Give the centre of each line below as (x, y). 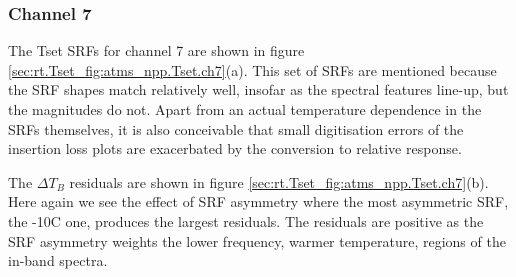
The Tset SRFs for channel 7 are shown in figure (156, 50)
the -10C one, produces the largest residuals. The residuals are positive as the (246, 220)
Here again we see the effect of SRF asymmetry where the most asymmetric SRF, (258, 201)
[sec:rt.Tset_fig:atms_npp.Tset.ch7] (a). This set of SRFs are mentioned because (252, 69)
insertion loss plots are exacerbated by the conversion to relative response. (235, 148)
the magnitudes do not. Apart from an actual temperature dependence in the (245, 109)
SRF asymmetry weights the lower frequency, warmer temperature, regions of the (257, 240)
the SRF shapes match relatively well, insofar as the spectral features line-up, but (258, 89)
